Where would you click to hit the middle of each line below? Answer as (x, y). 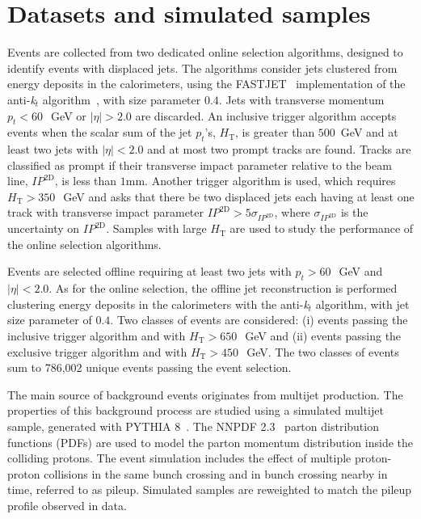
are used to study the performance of (322, 228)
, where (292, 212)
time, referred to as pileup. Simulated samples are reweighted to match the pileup (210, 489)
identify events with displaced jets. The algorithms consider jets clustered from (202, 68)
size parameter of (50, 320)
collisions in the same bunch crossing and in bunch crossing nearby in (216, 473)
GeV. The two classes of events (323, 351)
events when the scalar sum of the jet (100, 132)
